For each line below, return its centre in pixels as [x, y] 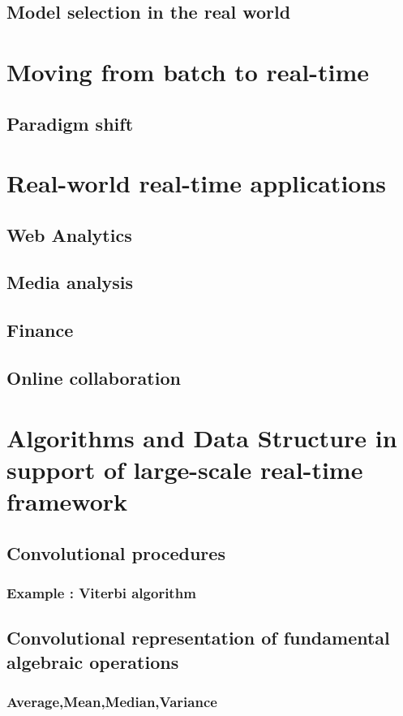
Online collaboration [94, 378]
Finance [40, 330]
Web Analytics [69, 234]
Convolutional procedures [116, 552]
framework [67, 501]
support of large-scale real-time [185, 469]
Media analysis [70, 282]
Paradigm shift [70, 123]
